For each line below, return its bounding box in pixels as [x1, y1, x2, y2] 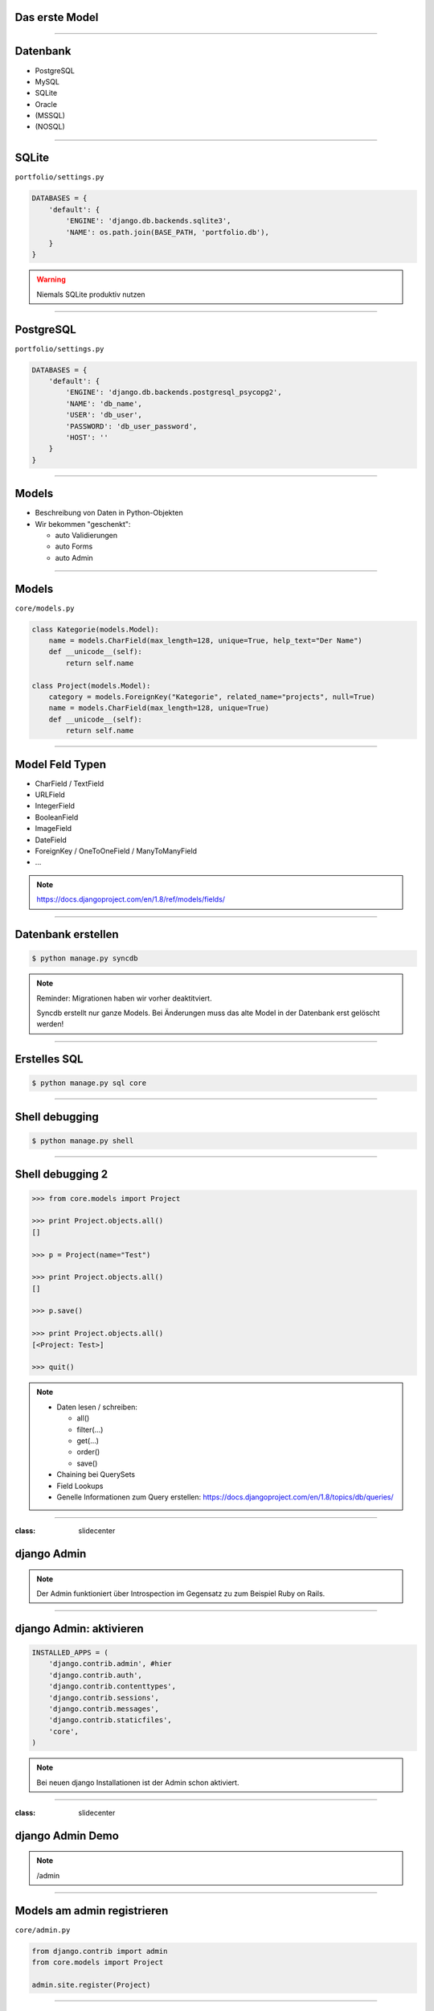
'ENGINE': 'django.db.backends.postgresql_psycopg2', [65, 388, 282, 397]
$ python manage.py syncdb [31, 954, 138, 963]
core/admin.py [14, 1925, 71, 1935]
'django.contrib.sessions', [48, 1693, 160, 1702]
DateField [35, 835, 68, 845]
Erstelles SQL [14, 1052, 84, 1066]
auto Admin [55, 553, 94, 562]
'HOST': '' [65, 433, 108, 442]
